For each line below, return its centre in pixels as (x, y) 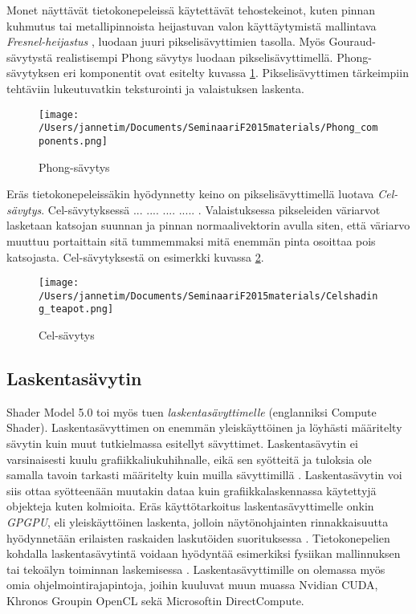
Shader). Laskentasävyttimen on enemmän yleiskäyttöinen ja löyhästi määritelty (204, 427)
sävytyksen (33, 73)
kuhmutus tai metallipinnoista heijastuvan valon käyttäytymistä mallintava (192, 25)
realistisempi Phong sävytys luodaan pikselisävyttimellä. (194, 57)
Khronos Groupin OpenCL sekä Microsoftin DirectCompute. (155, 600)
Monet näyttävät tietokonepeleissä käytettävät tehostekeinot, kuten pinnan (191, 10)
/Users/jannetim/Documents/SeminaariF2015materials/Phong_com (208, 128)
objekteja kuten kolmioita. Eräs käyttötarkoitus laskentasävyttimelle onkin (190, 506)
